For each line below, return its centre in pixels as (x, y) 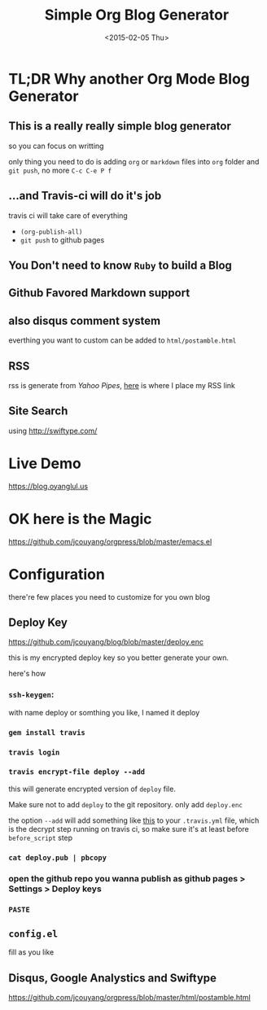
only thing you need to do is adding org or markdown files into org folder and (134, 161)
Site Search (38, 411)
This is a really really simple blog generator (120, 127)
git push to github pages (62, 240)
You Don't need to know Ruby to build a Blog (120, 265)
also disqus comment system (85, 320)
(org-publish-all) (51, 232)
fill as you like (31, 952)
